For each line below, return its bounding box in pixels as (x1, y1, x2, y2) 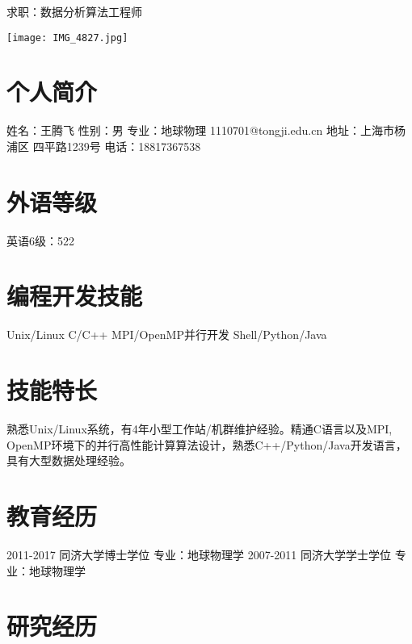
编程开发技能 (6, 279, 143, 312)
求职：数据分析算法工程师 (6, 3, 142, 19)
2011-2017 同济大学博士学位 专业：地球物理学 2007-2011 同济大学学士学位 (6, 546, 392, 563)
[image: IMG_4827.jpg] (6, 31, 128, 44)
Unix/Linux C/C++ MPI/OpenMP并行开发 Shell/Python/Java (6, 326, 327, 343)
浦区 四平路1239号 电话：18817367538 (6, 137, 201, 154)
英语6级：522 (6, 232, 74, 249)
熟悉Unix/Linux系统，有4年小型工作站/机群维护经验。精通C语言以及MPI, (6, 420, 393, 437)
